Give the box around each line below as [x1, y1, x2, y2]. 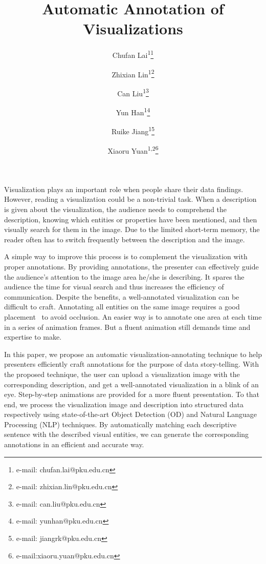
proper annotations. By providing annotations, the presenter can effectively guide [4, 261, 259, 271]
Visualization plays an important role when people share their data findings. [4, 183, 243, 194]
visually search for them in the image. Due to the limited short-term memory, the [4, 224, 260, 235]
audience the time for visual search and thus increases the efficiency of [4, 281, 224, 292]
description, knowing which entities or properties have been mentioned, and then [4, 214, 257, 224]
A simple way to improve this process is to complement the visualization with [4, 251, 248, 262]
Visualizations [83, 18, 183, 39]
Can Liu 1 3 [117, 86, 149, 98]
